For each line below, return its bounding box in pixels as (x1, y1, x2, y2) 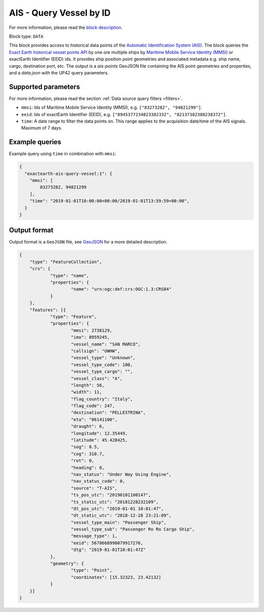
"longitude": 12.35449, (71, 430, 128, 436)
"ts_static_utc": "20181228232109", (71, 499, 159, 505)
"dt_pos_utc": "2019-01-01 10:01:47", (71, 506, 164, 512)
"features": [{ (29, 307, 66, 313)
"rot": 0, (71, 458, 95, 464)
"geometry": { (50, 561, 84, 566)
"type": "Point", (71, 567, 112, 573)
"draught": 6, (71, 424, 105, 429)
